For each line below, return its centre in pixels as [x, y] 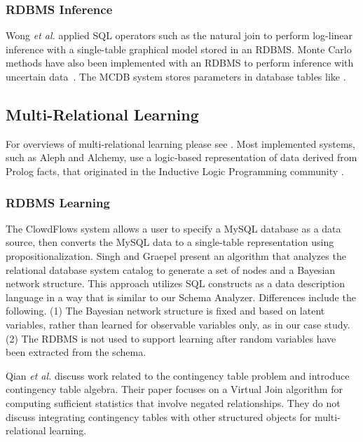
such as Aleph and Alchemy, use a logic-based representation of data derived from [181, 157]
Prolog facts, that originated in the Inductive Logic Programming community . [175, 171]
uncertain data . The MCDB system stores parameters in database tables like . [176, 76]
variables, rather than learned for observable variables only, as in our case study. [178, 324]
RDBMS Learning [58, 202]
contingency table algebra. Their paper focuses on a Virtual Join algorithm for [174, 389]
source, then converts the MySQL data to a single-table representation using [170, 242]
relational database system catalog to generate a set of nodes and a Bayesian [171, 269]
